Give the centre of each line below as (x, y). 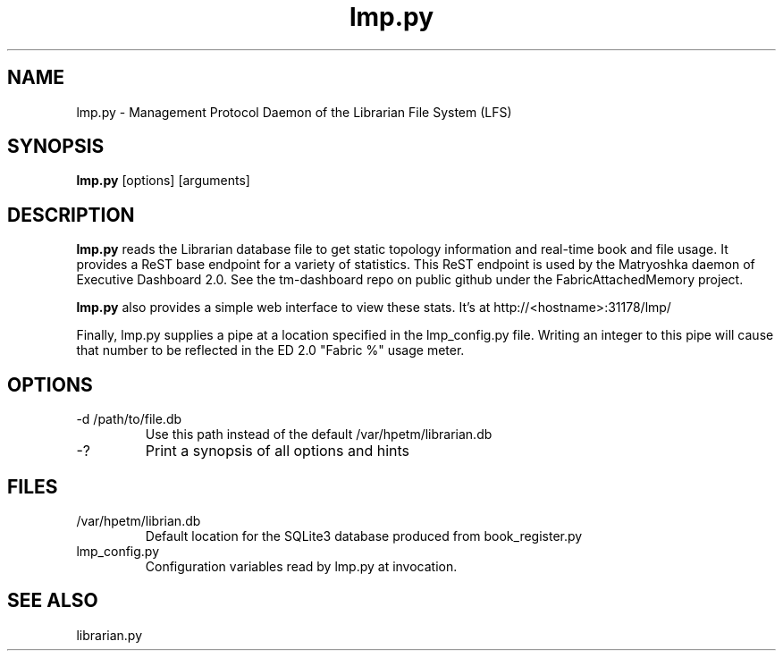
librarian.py (109, 635)
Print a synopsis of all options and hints (278, 451)
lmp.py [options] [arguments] (163, 181)
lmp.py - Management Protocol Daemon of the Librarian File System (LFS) (294, 112)
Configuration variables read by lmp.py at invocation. (301, 566)
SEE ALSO (53, 601)
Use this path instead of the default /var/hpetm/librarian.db (319, 434)
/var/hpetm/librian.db (139, 520)
